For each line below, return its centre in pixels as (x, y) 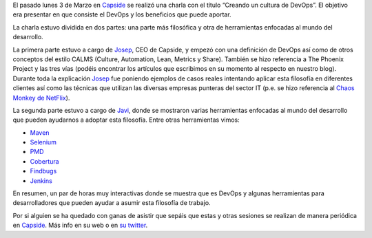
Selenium (43, 142)
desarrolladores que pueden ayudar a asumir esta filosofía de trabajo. (112, 203)
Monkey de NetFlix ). (41, 98)
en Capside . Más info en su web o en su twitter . (80, 225)
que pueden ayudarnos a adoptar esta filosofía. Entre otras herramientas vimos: (126, 120)
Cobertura (44, 161)
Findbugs (43, 171)
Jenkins (41, 181)
